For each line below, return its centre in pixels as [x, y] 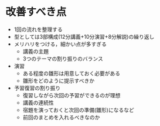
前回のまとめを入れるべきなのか [61, 117]
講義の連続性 [38, 103]
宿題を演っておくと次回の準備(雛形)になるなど [78, 110]
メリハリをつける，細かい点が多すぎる [60, 44]
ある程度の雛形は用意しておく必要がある [72, 73]
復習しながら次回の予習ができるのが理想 [72, 95]
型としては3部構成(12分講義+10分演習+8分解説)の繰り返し [84, 36]
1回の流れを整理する [38, 29]
